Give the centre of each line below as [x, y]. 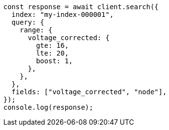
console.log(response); [48, 107]
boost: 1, [54, 61]
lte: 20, [52, 53]
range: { [36, 30]
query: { [28, 22]
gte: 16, [52, 45]
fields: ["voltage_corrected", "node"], [89, 92]
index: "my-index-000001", [62, 14]
